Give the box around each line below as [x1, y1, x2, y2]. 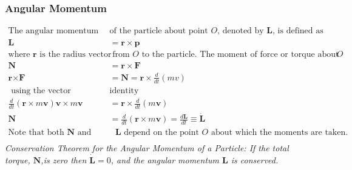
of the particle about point [109, 27, 208, 36]
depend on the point [124, 128, 199, 137]
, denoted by [217, 27, 264, 36]
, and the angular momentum [110, 154, 220, 166]
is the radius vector [39, 50, 112, 59]
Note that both [8, 128, 64, 137]
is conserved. [231, 154, 279, 166]
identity [109, 86, 139, 95]
